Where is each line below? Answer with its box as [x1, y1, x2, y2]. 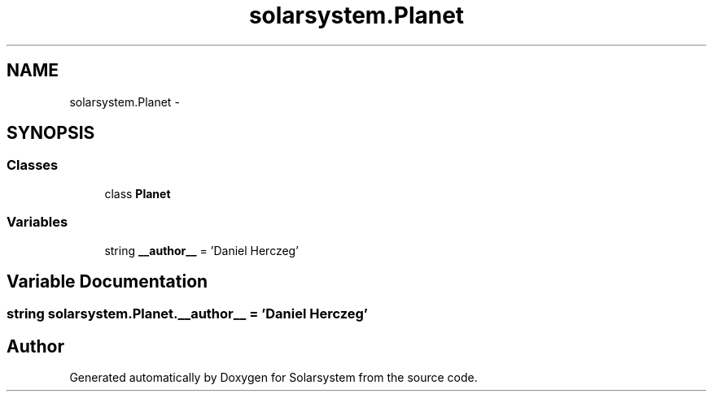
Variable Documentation [7, 270, 208, 292]
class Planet [104, 186, 171, 201]
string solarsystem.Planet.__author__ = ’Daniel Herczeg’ [7, 305, 368, 322]
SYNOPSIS [7, 123, 95, 144]
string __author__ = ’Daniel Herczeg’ [104, 243, 299, 257]
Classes [7, 157, 59, 174]
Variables [7, 214, 68, 231]
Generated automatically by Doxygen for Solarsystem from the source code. [69, 370, 478, 385]
